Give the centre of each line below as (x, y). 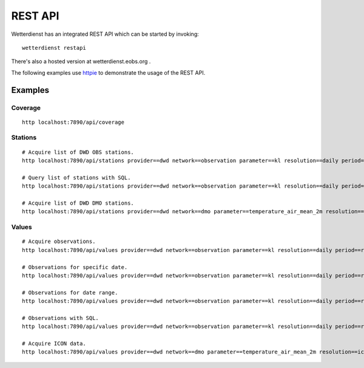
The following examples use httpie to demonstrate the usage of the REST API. (108, 72)
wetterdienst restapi (54, 48)
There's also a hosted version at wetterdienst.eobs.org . (81, 61)
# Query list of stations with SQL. (76, 177)
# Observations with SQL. (61, 318)
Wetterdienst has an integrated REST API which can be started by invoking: (105, 34)
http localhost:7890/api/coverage (73, 122)
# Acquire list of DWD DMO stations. (78, 203)
